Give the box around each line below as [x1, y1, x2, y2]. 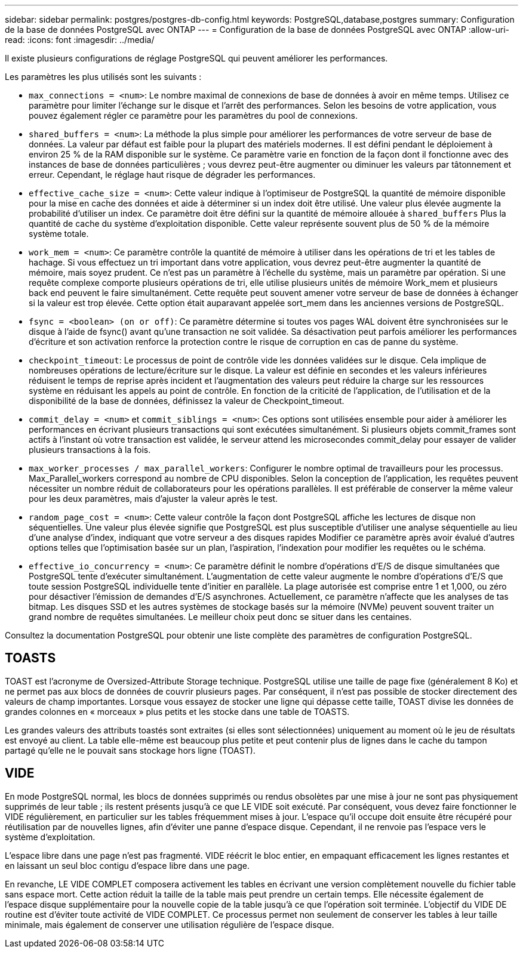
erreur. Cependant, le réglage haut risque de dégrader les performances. [29, 169, 316, 180]
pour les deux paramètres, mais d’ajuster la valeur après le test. [29, 494, 278, 504]
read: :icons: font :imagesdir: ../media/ [5, 35, 155, 45]
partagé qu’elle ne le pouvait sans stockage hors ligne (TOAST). [5, 745, 256, 755]
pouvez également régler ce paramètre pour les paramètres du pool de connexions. [29, 110, 358, 121]
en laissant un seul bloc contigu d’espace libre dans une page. [5, 860, 250, 871]
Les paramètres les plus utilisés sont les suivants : [5, 72, 202, 82]
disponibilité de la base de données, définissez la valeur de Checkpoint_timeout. [29, 396, 344, 406]
